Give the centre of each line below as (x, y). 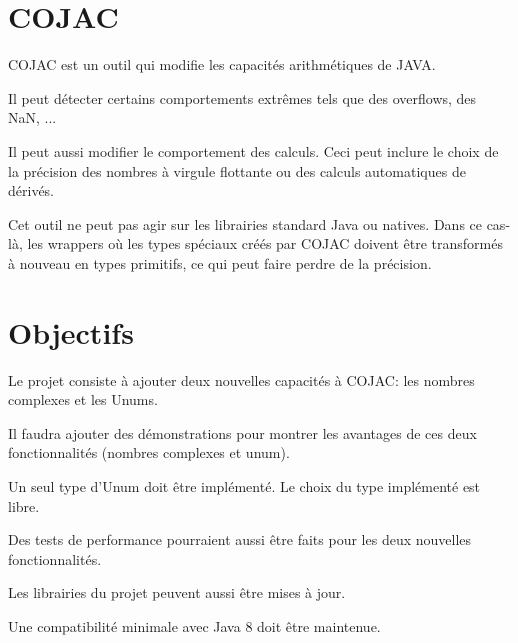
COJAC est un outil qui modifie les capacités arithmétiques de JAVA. (222, 64)
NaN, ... (32, 117)
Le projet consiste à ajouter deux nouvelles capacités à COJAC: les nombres (241, 379)
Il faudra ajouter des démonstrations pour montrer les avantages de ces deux (242, 432)
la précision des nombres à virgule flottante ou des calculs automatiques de (237, 170)
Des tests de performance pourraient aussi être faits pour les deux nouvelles (240, 539)
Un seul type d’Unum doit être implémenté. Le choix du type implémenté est (244, 485)
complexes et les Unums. (83, 399)
